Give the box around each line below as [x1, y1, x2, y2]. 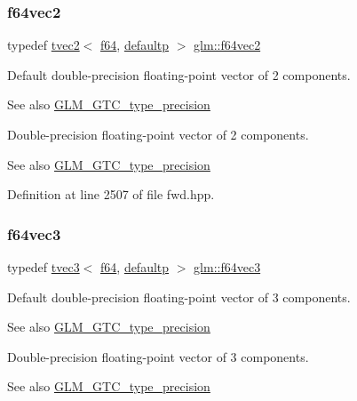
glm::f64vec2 [194, 36, 261, 54]
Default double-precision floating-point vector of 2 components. [7, 65, 351, 84]
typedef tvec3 [7, 258, 80, 276]
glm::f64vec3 [194, 258, 261, 276]
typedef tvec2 [7, 36, 80, 54]
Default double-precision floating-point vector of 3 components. [7, 287, 351, 306]
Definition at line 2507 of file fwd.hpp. [7, 185, 215, 204]
